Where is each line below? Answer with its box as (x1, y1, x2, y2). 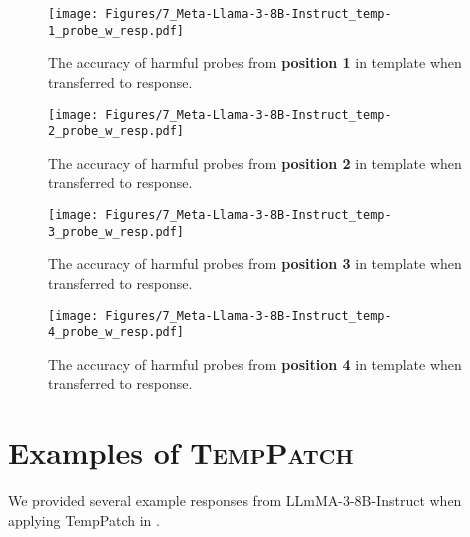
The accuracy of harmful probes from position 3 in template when (48, 253, 462, 274)
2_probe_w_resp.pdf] (48, 124, 185, 139)
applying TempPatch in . (8, 509, 160, 530)
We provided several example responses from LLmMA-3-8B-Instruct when (8, 490, 462, 511)
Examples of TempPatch (8, 432, 354, 473)
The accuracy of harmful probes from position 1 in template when (48, 52, 462, 73)
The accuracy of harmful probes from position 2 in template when (48, 152, 462, 173)
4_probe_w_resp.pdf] (48, 325, 185, 340)
